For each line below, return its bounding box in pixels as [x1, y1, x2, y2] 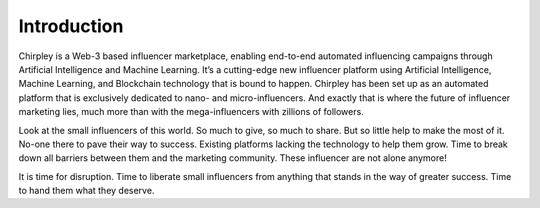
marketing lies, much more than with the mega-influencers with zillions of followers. [18, 106, 364, 118]
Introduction [18, 15, 124, 37]
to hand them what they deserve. [18, 185, 155, 197]
